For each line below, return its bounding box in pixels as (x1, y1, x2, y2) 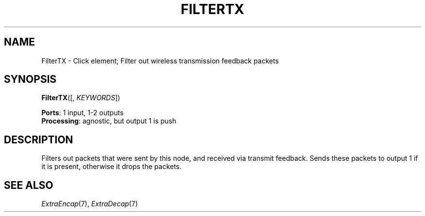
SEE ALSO (4, 179, 53, 191)
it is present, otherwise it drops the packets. (41, 162, 182, 171)
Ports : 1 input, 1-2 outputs (41, 108, 124, 117)
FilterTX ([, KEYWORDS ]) (41, 93, 120, 102)
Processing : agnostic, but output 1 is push (41, 117, 177, 125)
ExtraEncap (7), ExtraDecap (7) (41, 200, 138, 208)
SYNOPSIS (4, 73, 57, 86)
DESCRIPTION (4, 133, 73, 146)
